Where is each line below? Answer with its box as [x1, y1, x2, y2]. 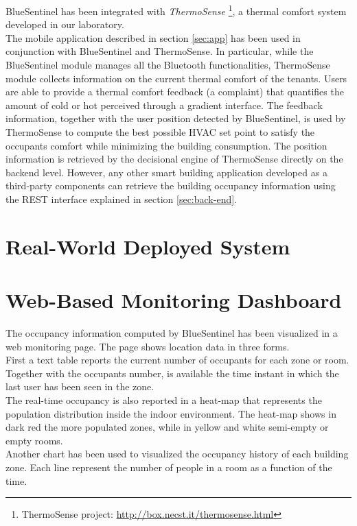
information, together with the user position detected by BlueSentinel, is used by [5, 111, 346, 125]
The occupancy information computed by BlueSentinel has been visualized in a [5, 326, 338, 340]
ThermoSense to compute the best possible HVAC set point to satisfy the [5, 125, 315, 139]
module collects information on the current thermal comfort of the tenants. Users [5, 71, 347, 85]
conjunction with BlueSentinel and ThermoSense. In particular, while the [5, 44, 314, 58]
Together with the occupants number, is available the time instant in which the [5, 366, 339, 380]
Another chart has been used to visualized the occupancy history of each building [5, 446, 349, 461]
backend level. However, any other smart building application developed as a [5, 165, 327, 179]
